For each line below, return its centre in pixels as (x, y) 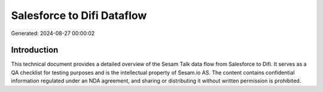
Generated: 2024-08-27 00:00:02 (53, 33)
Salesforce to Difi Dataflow (79, 15)
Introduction (35, 50)
